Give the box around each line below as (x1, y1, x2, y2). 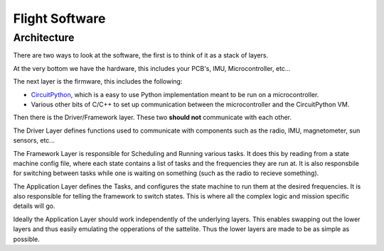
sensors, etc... (13, 136, 55, 145)
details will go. (13, 202, 55, 211)
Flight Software (13, 11, 106, 26)
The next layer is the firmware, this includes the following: (13, 77, 183, 86)
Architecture (13, 31, 75, 44)
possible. (13, 235, 41, 243)
